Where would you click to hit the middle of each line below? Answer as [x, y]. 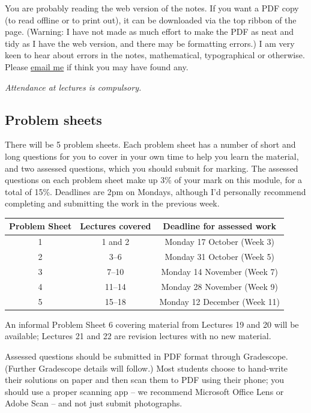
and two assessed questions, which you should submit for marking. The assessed [152, 168]
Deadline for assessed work [220, 226]
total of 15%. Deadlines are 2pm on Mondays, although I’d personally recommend [155, 191]
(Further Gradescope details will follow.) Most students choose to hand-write [146, 368]
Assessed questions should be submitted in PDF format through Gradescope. [146, 356]
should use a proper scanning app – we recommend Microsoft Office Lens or [144, 391]
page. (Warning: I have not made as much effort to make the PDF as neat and [149, 32]
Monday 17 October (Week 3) [219, 242]
